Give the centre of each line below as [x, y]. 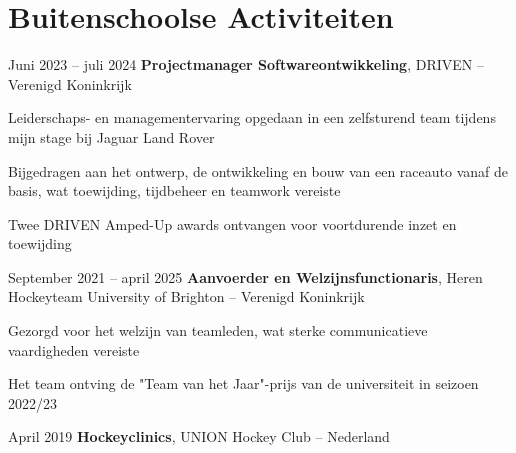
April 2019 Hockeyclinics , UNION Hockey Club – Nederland [199, 436]
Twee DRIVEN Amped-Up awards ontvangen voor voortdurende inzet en [232, 223]
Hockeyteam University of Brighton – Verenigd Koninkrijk [186, 296]
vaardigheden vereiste [74, 349]
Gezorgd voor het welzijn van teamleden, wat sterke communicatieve [218, 330]
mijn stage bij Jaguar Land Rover [111, 136]
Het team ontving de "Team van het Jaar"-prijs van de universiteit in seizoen [243, 383]
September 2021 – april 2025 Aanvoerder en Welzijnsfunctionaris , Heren [245, 276]
